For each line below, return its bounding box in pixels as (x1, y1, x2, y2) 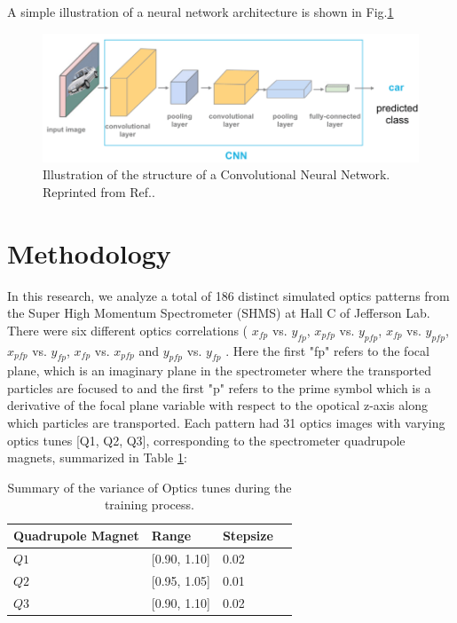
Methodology (7, 234, 171, 271)
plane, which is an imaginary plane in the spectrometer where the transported (7, 361, 432, 380)
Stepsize (222, 526, 273, 545)
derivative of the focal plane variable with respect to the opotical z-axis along (7, 396, 428, 414)
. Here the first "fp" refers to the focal (225, 341, 429, 359)
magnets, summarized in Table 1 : (7, 448, 187, 467)
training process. (104, 495, 194, 514)
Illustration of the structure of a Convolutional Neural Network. (43, 165, 390, 184)
